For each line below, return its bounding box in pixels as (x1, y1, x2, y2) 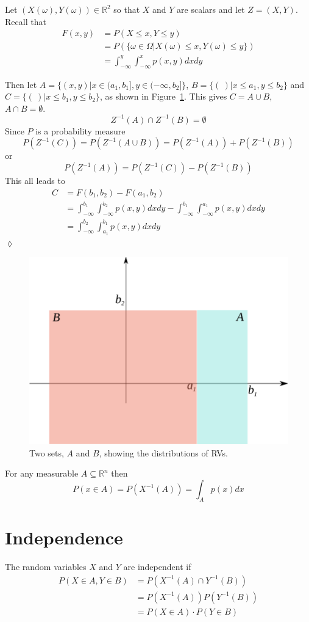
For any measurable (5, 467, 79, 480)
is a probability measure (35, 124, 126, 137)
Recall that (5, 15, 46, 27)
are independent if (123, 560, 191, 573)
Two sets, (29, 446, 64, 459)
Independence (5, 525, 123, 550)
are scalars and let (177, 3, 245, 15)
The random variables (5, 560, 87, 573)
